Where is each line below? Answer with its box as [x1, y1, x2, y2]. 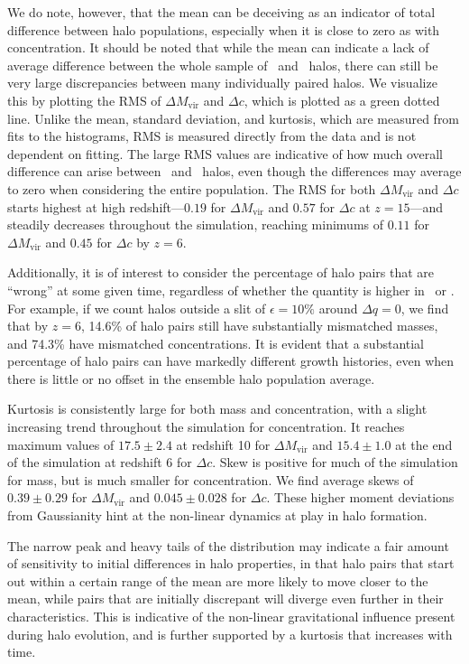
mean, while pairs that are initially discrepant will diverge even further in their [7, 589, 444, 608]
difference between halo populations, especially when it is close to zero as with [7, 20, 440, 39]
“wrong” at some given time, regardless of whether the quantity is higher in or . [7, 280, 455, 299]
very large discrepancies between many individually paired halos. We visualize [7, 73, 437, 92]
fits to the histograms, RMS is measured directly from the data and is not [7, 126, 417, 145]
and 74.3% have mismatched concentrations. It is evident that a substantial [7, 333, 425, 352]
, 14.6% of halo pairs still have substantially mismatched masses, [80, 316, 438, 335]
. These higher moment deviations [266, 488, 455, 507]
